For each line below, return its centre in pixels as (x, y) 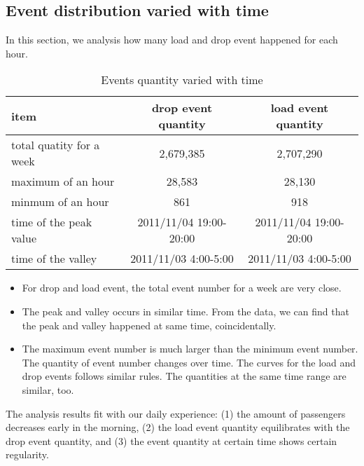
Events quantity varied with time (182, 80)
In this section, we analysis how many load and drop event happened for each (172, 40)
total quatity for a (56, 145)
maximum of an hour (63, 181)
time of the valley (54, 259)
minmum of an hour (60, 202)
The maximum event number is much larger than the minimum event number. (190, 349)
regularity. (27, 454)
